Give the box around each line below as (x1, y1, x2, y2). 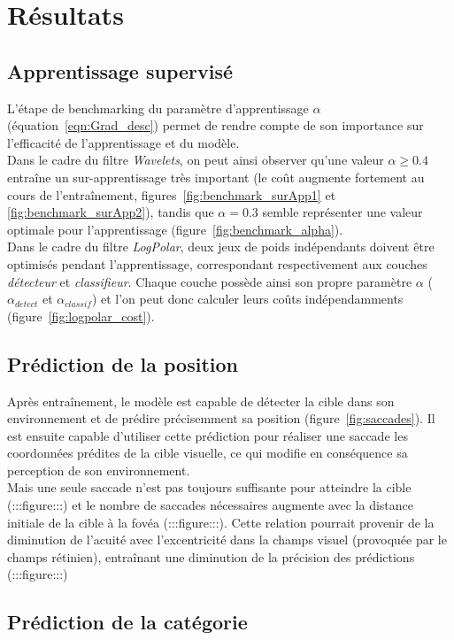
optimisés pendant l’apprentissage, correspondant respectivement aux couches (7, 254, 427, 273)
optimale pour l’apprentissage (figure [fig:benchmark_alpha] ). (7, 220, 343, 238)
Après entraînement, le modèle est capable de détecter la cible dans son (7, 391, 395, 410)
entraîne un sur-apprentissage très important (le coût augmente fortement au (7, 167, 425, 186)
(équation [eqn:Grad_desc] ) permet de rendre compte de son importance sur (7, 116, 424, 135)
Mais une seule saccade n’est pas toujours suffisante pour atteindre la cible (7, 478, 412, 497)
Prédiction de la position (7, 350, 238, 377)
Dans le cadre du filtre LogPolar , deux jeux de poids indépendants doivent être (7, 237, 435, 256)
